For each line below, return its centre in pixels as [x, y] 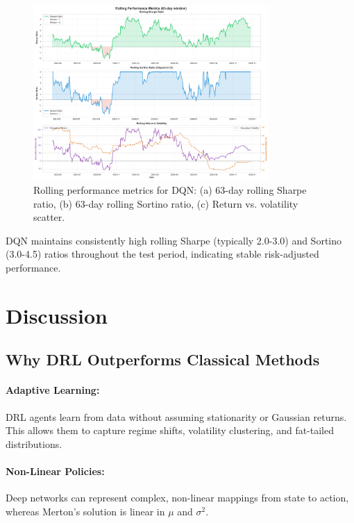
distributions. [34, 443]
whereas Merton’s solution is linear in [85, 511]
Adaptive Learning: [53, 390]
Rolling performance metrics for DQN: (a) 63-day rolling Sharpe [170, 190]
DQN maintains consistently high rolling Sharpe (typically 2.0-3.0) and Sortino [174, 240]
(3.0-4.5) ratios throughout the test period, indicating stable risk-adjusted [162, 254]
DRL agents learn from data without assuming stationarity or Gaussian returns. [176, 416]
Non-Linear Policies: [55, 471]
